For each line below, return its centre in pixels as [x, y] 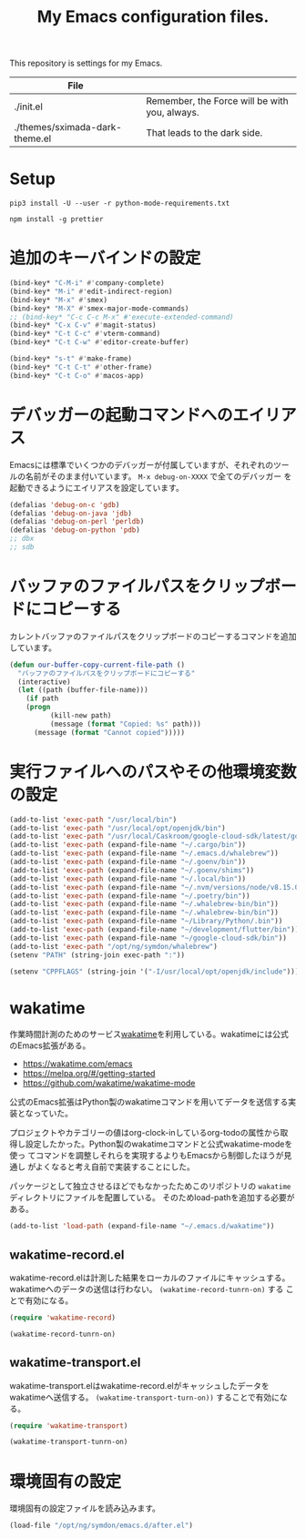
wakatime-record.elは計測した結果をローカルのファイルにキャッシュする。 [150, 1278]
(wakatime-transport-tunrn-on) [69, 1442]
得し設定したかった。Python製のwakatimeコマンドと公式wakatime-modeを [151, 1144]
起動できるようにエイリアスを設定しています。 [97, 487]
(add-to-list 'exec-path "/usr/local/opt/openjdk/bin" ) [117, 828]
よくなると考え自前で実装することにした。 [115, 1167]
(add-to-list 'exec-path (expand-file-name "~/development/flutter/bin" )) [154, 930]
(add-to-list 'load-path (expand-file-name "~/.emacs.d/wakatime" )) [142, 1227]
